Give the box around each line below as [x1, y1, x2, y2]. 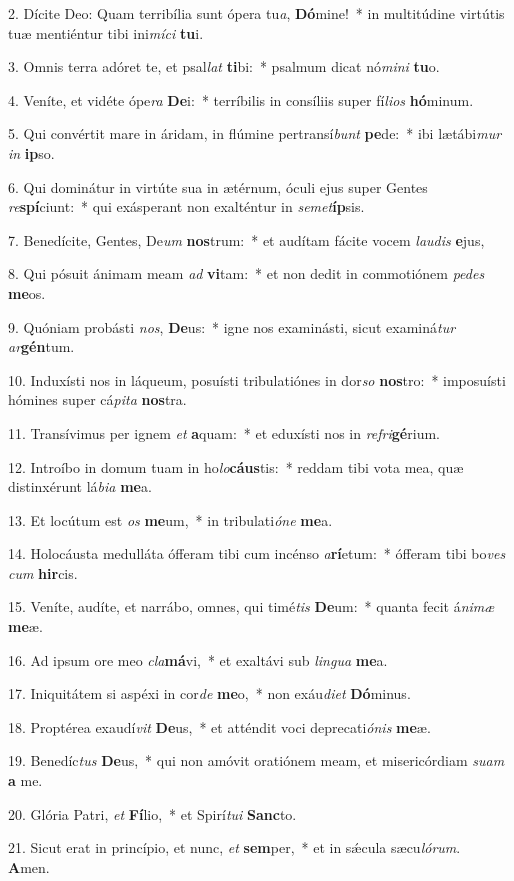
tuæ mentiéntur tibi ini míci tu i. [8, 22, 204, 43]
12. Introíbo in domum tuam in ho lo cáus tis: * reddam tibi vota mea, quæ [8, 456, 464, 477]
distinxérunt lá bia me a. [8, 476, 152, 497]
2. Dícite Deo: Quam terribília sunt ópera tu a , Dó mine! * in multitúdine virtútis [8, 3, 505, 23]
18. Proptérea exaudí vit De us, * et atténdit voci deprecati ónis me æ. [8, 716, 431, 737]
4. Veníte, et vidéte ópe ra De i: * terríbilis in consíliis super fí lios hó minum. [8, 89, 474, 110]
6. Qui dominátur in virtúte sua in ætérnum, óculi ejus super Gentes [8, 176, 428, 197]
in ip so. [8, 142, 55, 163]
